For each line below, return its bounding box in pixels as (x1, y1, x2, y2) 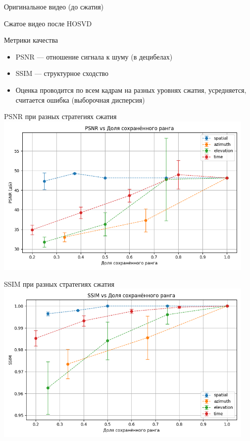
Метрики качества (4, 35, 58, 45)
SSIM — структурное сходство (15, 68, 109, 78)
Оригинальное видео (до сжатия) (4, 1, 104, 11)
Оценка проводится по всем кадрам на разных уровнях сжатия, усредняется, (15, 84, 247, 95)
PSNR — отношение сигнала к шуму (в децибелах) (15, 51, 173, 62)
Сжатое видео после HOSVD (4, 18, 92, 28)
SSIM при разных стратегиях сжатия (4, 278, 114, 289)
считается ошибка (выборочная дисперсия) (15, 94, 145, 105)
